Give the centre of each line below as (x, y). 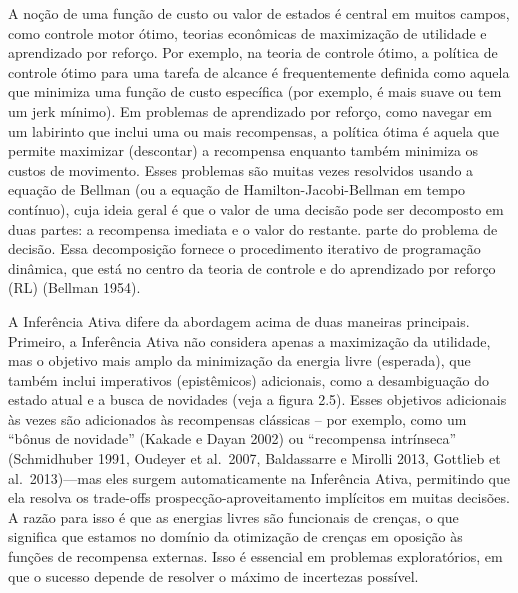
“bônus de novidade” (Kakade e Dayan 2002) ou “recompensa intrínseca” (232, 438)
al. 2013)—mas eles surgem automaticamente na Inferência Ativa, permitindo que (259, 477)
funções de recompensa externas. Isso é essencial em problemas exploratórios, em (255, 556)
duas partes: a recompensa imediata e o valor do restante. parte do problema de (253, 228)
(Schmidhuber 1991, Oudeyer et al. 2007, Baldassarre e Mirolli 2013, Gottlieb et (254, 458)
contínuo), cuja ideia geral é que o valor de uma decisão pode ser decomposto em (256, 208)
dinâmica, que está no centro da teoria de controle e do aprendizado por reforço (252, 267)
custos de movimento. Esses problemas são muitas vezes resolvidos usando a (241, 169)
